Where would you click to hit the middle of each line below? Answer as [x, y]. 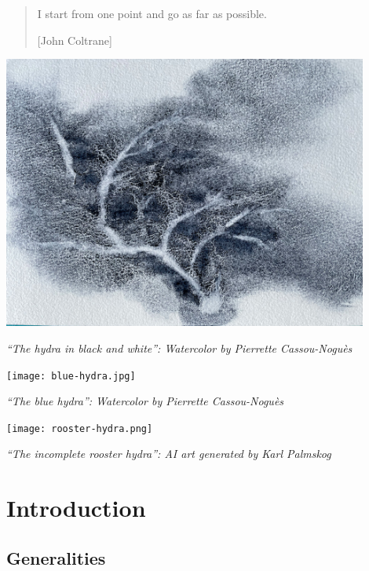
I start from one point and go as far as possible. [152, 13]
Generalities [56, 557]
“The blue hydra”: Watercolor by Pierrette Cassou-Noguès [145, 401]
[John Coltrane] [75, 40]
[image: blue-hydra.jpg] [71, 376]
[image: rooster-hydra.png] [80, 428]
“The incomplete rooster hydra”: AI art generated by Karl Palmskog [169, 454]
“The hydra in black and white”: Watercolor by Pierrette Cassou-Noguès [179, 348]
